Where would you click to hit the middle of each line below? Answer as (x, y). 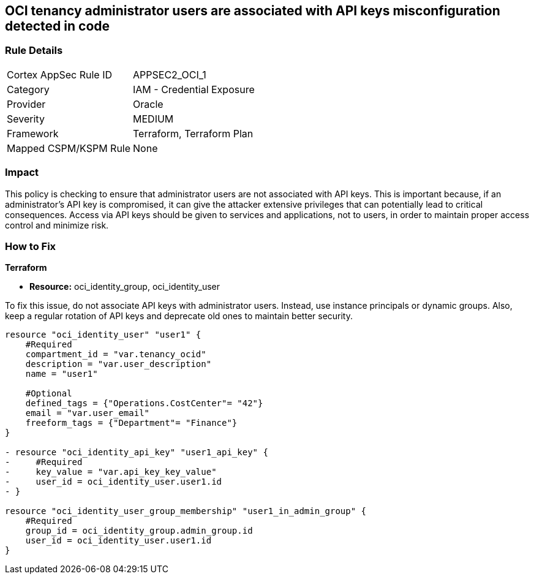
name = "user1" (62, 374)
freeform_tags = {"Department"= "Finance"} (131, 423)
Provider (26, 104)
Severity (26, 119)
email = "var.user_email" (88, 413)
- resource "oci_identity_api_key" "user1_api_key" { (137, 452)
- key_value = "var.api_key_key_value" (111, 472)
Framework (33, 133)
